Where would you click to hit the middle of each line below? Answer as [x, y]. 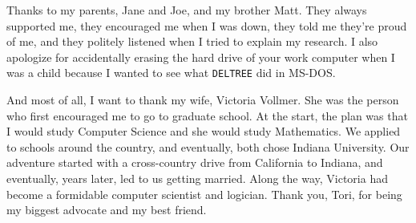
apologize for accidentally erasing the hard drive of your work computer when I [201, 57]
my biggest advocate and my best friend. [107, 210]
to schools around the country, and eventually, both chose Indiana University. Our [208, 146]
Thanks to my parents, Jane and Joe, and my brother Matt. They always [187, 10]
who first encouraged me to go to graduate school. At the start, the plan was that [207, 115]
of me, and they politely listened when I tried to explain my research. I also [192, 41]
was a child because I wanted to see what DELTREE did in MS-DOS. [171, 73]
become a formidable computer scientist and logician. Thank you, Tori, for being [204, 194]
